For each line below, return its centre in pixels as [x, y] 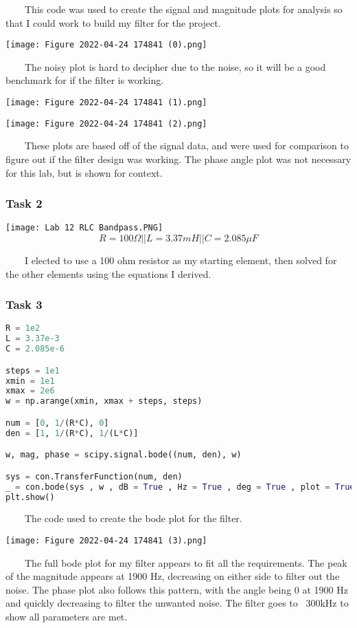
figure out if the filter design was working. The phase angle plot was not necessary [178, 159]
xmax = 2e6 [30, 391]
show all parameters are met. [67, 617]
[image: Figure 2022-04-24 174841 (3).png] [106, 541]
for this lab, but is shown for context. [84, 172]
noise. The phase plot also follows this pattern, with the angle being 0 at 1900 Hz [177, 589]
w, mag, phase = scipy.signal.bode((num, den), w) [124, 455]
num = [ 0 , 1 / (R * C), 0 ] [57, 423]
